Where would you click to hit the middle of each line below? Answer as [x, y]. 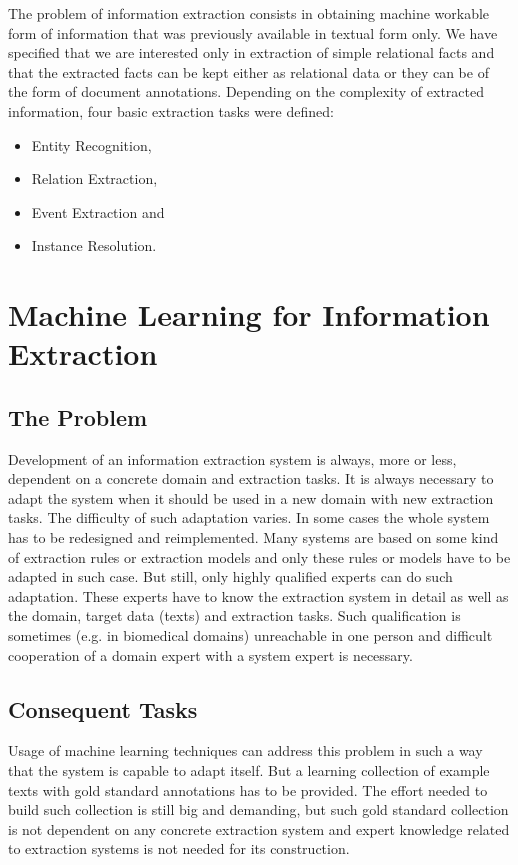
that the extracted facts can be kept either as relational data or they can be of [248, 71]
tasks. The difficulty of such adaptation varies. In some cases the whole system [249, 517]
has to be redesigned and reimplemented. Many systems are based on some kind [253, 537]
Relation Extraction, [94, 178]
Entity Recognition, [91, 144]
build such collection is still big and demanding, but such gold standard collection [258, 809]
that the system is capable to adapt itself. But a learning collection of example [249, 770]
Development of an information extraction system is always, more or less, [232, 458]
